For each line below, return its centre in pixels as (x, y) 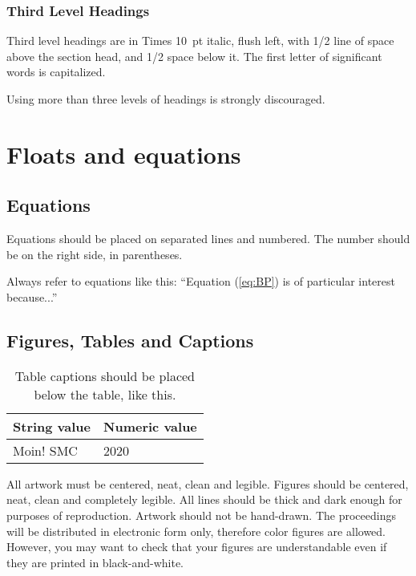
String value (52, 426)
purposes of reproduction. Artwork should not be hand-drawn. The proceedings (201, 515)
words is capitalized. (56, 72)
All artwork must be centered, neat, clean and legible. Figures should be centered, (208, 483)
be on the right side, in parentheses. (95, 254)
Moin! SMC (45, 450)
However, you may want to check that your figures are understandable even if (197, 547)
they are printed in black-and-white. (95, 562)
